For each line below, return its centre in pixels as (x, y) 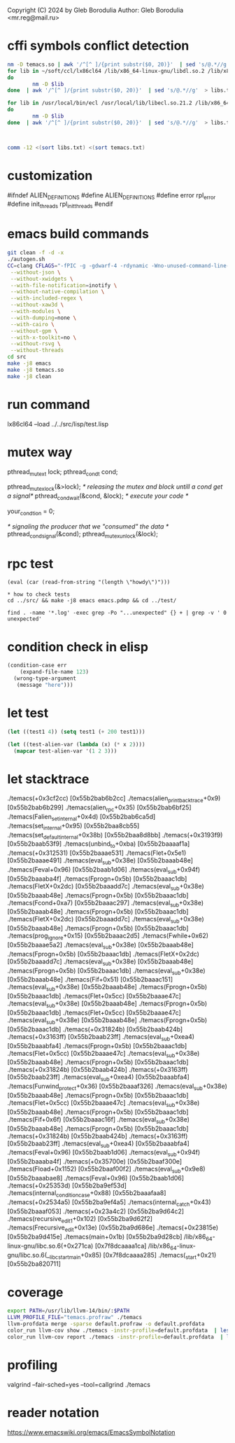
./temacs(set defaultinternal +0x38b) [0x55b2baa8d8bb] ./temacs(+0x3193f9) (115, 836)
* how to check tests (39, 594)
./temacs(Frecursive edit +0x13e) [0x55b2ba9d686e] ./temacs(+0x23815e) (113, 1228)
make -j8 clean (29, 376)
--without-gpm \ (34, 331)
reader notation (53, 1413)
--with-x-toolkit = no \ (43, 337)
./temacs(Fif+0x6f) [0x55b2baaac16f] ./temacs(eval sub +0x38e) (99, 1120)
